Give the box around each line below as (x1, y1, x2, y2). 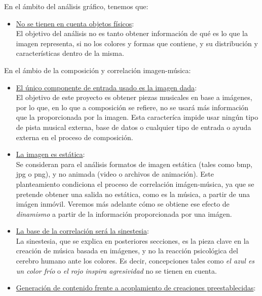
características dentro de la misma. (16, 48, 124, 58)
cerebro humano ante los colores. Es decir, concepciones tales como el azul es (16, 255, 255, 266)
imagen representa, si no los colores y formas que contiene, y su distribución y (16, 38, 258, 48)
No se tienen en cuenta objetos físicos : (16, 18, 134, 28)
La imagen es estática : (16, 149, 85, 159)
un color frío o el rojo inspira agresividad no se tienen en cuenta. (16, 265, 217, 276)
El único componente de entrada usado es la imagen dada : (16, 82, 197, 92)
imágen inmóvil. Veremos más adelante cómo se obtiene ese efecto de (16, 199, 230, 209)
